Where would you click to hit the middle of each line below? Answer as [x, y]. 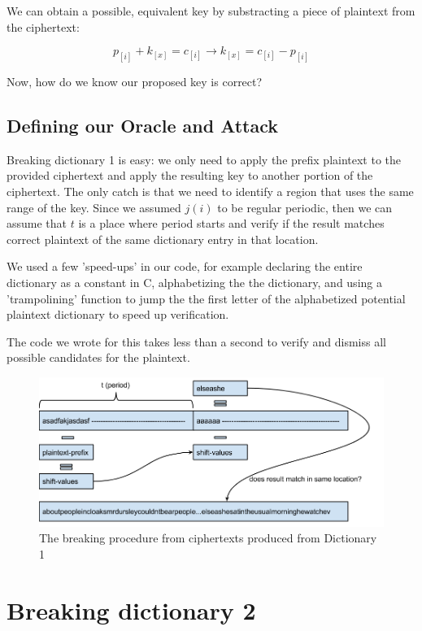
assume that [37, 223]
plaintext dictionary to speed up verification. [118, 314]
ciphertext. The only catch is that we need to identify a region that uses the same [210, 191]
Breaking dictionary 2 [131, 609]
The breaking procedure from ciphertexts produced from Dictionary [208, 538]
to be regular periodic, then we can [305, 207]
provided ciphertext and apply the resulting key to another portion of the [190, 175]
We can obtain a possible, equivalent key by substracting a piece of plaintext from [211, 11]
